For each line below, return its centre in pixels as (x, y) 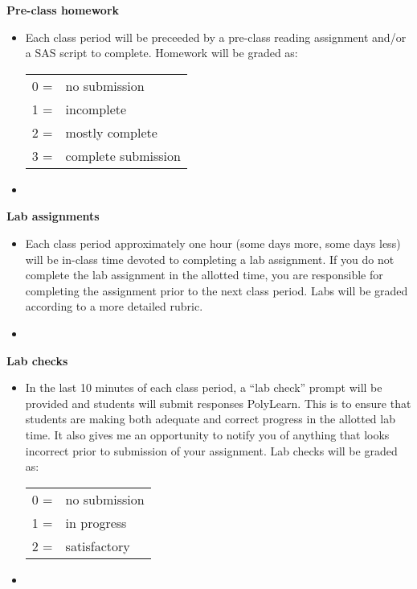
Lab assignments (53, 216)
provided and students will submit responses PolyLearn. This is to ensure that (218, 403)
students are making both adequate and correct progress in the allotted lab (210, 419)
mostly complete (111, 132)
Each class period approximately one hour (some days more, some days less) (213, 243)
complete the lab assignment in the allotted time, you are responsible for (204, 275)
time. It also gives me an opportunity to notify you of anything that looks (207, 434)
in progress (96, 522)
